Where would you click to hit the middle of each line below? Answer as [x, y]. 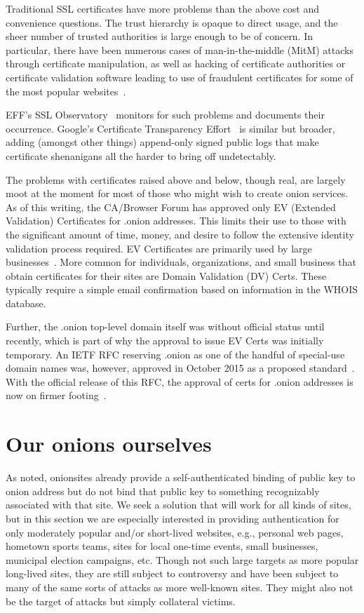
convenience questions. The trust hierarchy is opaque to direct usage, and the [172, 22]
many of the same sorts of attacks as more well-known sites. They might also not [180, 587]
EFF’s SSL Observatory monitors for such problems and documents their [165, 115]
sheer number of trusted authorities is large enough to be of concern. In [160, 36]
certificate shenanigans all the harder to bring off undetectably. [141, 155]
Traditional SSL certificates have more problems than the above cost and [163, 8]
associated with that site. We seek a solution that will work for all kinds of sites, [178, 505]
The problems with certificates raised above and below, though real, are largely [176, 179]
